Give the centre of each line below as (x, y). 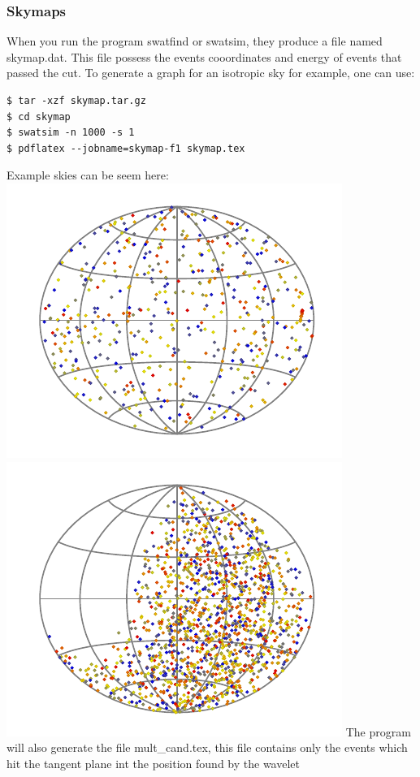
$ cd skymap (39, 117)
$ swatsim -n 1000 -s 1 (71, 133)
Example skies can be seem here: (88, 175)
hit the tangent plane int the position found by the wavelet (153, 763)
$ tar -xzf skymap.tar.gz (76, 101)
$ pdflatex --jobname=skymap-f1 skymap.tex (126, 148)
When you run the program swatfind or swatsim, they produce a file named (195, 41)
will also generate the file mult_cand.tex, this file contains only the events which (207, 747)
